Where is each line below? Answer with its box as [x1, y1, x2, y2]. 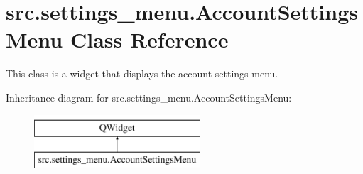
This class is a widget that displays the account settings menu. [6, 66, 278, 81]
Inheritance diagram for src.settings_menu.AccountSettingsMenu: [6, 89, 292, 104]
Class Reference [70, 25, 229, 54]
